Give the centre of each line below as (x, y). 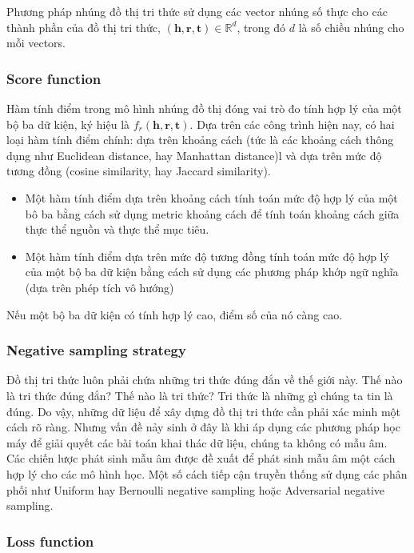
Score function (54, 78)
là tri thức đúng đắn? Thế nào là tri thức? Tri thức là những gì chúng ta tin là (200, 395)
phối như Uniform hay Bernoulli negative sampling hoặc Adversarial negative (196, 489)
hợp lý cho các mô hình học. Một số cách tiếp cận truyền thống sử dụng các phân (207, 473)
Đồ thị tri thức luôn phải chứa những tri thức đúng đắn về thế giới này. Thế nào (205, 380)
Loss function (50, 541)
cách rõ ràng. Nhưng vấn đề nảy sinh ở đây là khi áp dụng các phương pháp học (203, 427)
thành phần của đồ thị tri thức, (84, 27)
